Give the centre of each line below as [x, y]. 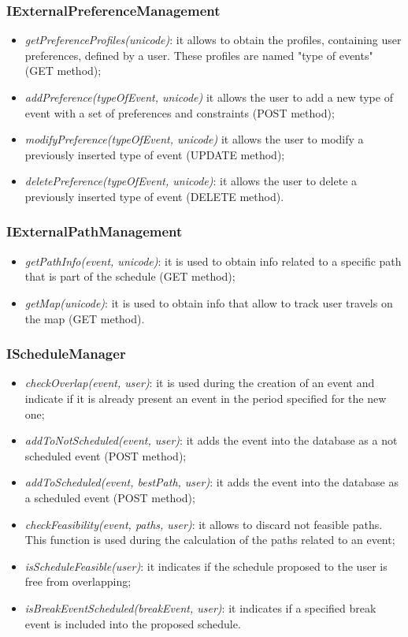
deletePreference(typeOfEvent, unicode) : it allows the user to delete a [191, 181]
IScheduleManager [66, 354]
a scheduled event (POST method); [110, 497]
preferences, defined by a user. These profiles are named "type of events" [199, 55]
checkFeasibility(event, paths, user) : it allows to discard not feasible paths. [204, 524]
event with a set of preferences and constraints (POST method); [180, 112]
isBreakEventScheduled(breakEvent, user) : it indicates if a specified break [200, 607]
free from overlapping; [78, 581]
